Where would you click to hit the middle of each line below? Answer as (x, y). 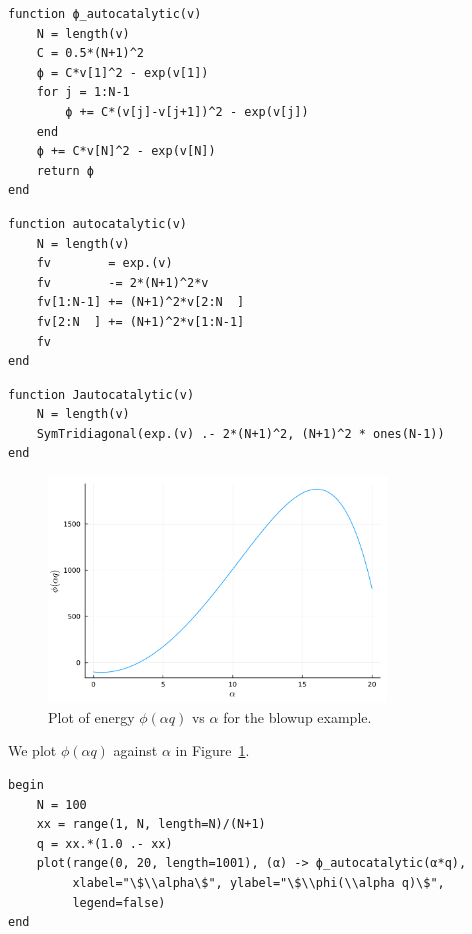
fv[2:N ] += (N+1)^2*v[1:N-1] (140, 321)
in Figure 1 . (212, 750)
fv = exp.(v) (104, 263)
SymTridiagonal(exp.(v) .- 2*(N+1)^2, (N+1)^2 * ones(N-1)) (240, 433)
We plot (32, 750)
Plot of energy (91, 716)
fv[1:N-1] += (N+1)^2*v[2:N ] (140, 302)
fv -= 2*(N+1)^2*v (122, 282)
